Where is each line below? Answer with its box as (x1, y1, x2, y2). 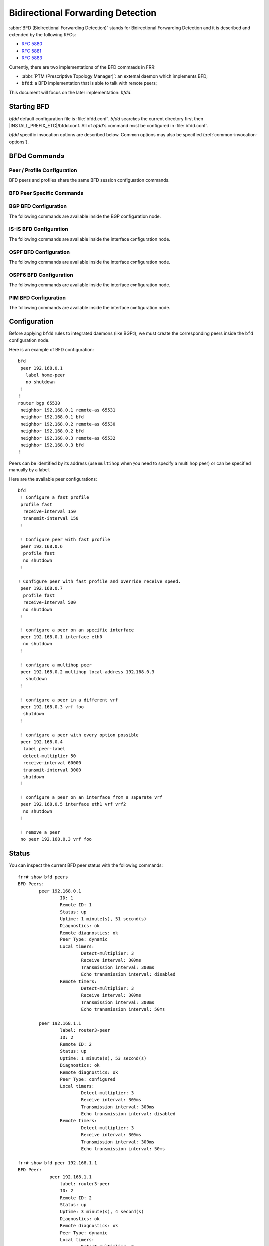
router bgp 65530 (18, 400, 60, 406)
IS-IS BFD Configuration (9, 226, 68, 233)
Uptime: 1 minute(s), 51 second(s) (60, 916, 147, 922)
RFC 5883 (21, 55, 42, 61)
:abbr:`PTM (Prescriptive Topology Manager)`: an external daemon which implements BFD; (21, 73, 208, 79)
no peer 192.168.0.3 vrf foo (20, 836, 92, 842)
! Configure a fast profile (20, 495, 89, 500)
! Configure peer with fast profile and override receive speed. (18, 578, 181, 584)
